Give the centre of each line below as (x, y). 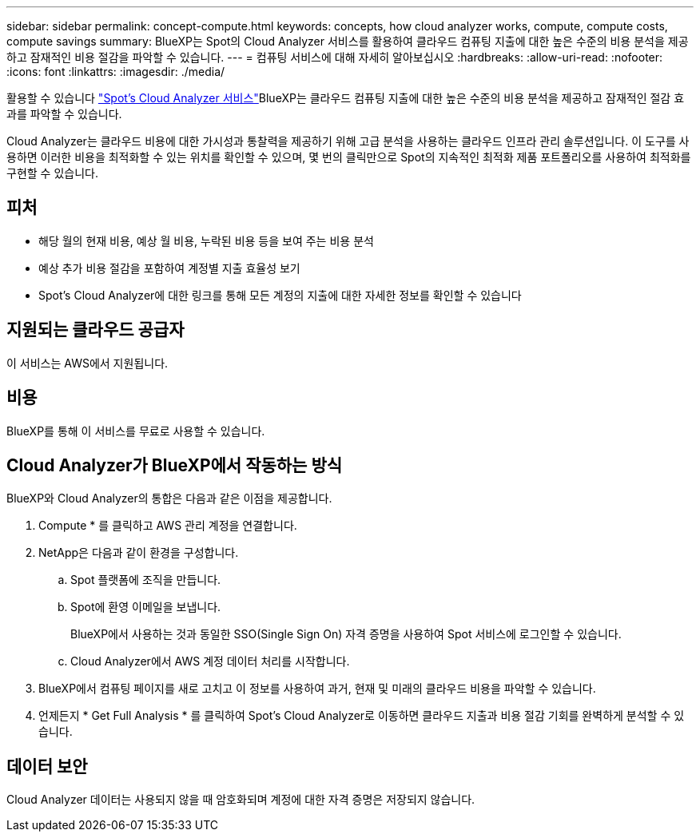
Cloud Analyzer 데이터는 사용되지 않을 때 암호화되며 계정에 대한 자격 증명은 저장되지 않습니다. (241, 800)
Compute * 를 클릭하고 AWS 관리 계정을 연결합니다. (168, 526)
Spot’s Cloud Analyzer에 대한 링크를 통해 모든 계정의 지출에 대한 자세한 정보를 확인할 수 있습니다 (280, 295)
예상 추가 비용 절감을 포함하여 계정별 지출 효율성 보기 (169, 268)
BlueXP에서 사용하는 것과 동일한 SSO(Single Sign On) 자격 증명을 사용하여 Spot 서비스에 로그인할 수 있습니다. (346, 634)
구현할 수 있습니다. (52, 173)
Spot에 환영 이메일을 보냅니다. (146, 607)
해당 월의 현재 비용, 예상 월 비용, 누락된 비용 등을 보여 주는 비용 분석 (206, 240)
